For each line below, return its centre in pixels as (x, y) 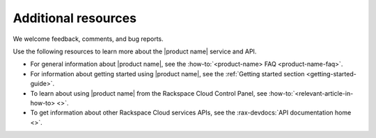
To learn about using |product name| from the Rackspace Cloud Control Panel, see (149, 93)
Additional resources (75, 18)
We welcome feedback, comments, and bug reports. (88, 39)
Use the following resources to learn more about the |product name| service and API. (135, 51)
